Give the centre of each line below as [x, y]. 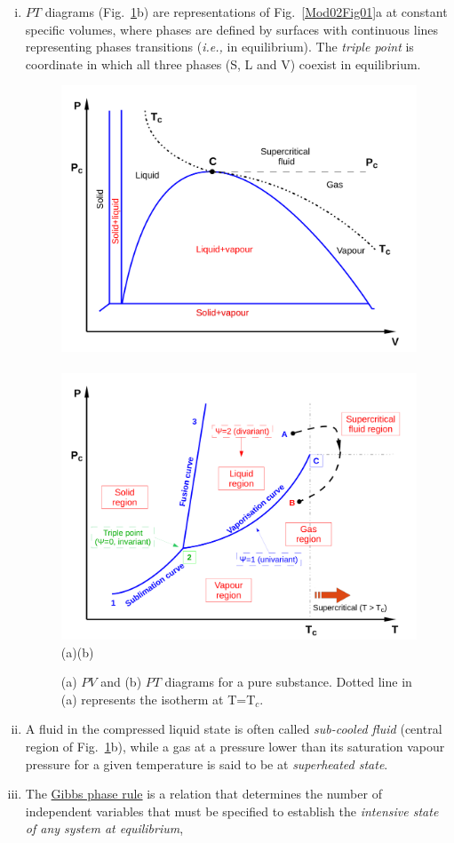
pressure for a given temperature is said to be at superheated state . [207, 763]
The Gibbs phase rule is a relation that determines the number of [203, 794]
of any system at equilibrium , [104, 828]
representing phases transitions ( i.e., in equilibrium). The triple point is [219, 47]
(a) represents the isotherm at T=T [158, 699]
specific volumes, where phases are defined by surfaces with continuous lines [232, 29]
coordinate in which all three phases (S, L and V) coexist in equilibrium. [223, 64]
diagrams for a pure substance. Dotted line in [288, 682]
